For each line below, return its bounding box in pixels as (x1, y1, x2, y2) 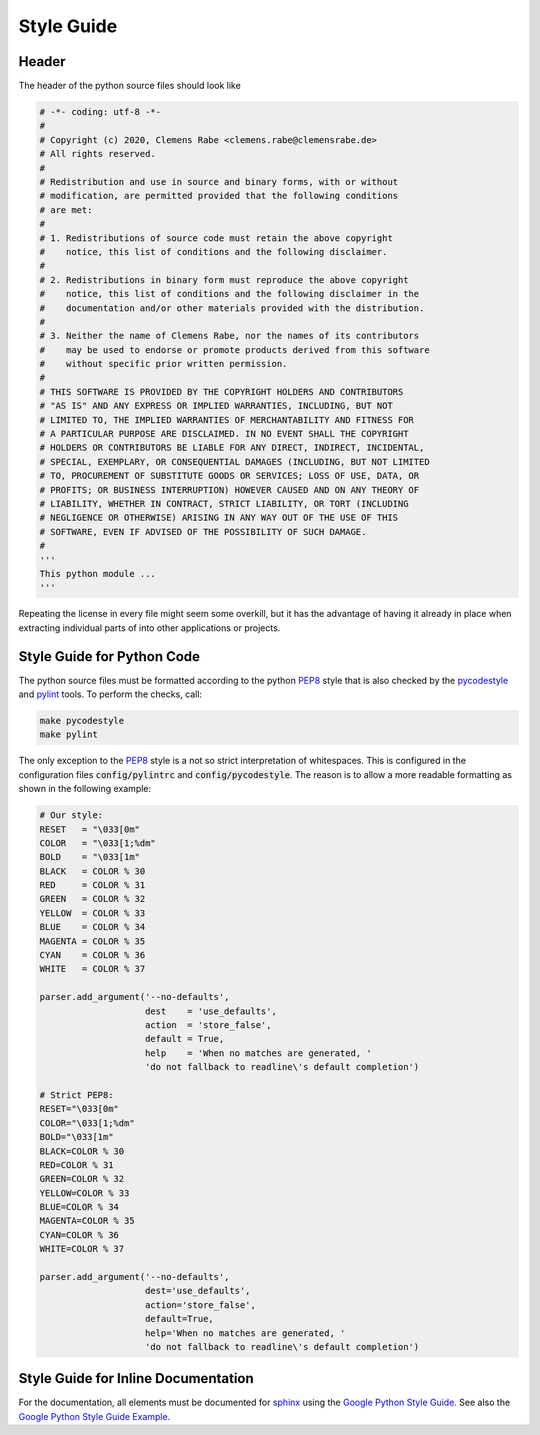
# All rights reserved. (39, 148, 157, 160)
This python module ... (39, 568, 157, 579)
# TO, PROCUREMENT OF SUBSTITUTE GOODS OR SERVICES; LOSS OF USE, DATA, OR (39, 470, 420, 482)
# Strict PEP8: (39, 1089, 114, 1100)
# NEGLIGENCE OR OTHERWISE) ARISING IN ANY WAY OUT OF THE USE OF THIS (39, 512, 399, 524)
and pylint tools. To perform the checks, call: (18, 688, 203, 700)
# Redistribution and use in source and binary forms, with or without (39, 176, 399, 187)
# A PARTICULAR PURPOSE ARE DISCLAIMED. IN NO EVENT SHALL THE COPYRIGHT (39, 428, 409, 440)
